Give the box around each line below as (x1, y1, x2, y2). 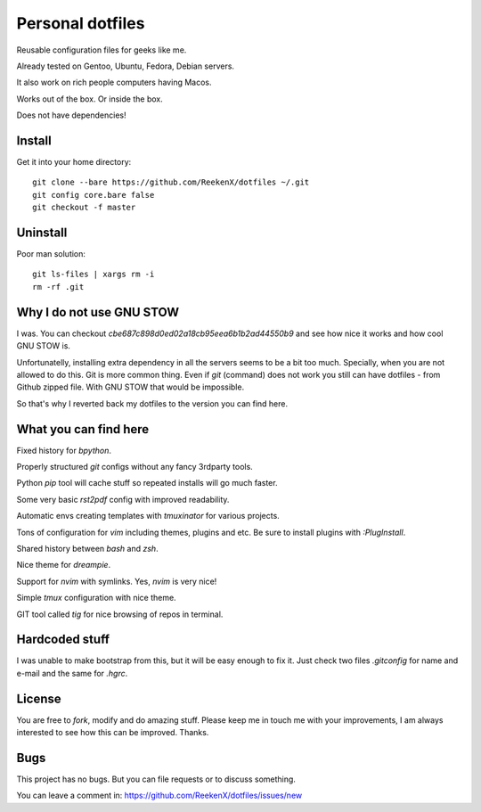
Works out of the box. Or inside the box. (16, 94, 164, 104)
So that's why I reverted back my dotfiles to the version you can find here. (16, 398, 289, 409)
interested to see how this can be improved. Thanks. (16, 727, 209, 738)
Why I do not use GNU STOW (16, 304, 180, 320)
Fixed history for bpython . (16, 445, 111, 455)
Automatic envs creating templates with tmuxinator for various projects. (16, 511, 280, 521)
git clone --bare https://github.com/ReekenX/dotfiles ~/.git (32, 177, 310, 187)
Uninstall (16, 226, 68, 240)
